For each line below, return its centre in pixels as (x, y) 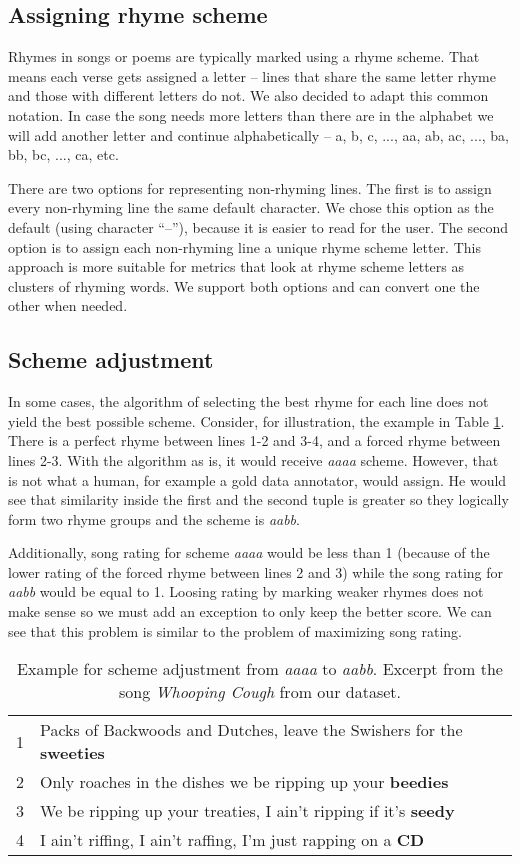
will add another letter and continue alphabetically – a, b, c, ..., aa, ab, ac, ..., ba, (259, 134)
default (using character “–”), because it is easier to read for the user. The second (258, 226)
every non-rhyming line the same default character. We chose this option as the (251, 207)
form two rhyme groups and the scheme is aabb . (154, 518)
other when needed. (68, 305)
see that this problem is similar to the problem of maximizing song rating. (235, 630)
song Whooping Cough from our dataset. (259, 692)
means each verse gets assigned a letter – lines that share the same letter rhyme (252, 75)
